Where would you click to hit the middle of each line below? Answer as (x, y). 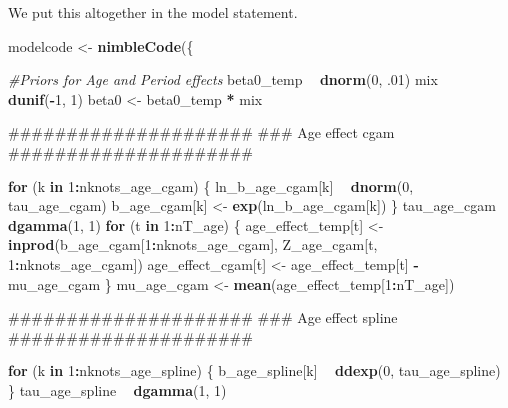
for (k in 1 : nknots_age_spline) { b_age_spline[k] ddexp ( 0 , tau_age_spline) (254, 370)
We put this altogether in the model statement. (153, 12)
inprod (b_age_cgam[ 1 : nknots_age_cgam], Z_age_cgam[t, (193, 244)
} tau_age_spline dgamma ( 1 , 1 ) (117, 389)
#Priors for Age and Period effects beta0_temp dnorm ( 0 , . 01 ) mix (223, 79)
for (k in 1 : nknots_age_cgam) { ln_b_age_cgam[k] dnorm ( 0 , (211, 185)
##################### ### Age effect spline (203, 317)
